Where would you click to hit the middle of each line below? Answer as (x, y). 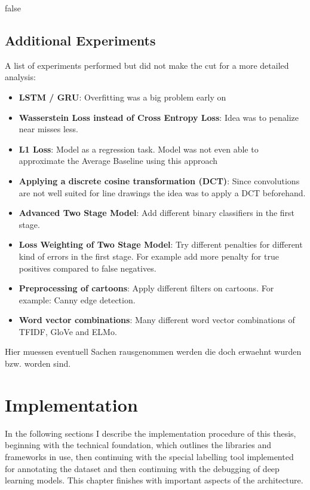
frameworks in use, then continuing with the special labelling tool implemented (149, 456)
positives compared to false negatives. (88, 268)
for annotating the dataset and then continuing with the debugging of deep (142, 468)
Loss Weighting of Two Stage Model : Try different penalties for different (161, 244)
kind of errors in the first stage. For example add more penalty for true (149, 256)
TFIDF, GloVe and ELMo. (68, 331)
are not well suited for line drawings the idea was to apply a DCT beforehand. (162, 192)
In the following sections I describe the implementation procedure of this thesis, (151, 433)
